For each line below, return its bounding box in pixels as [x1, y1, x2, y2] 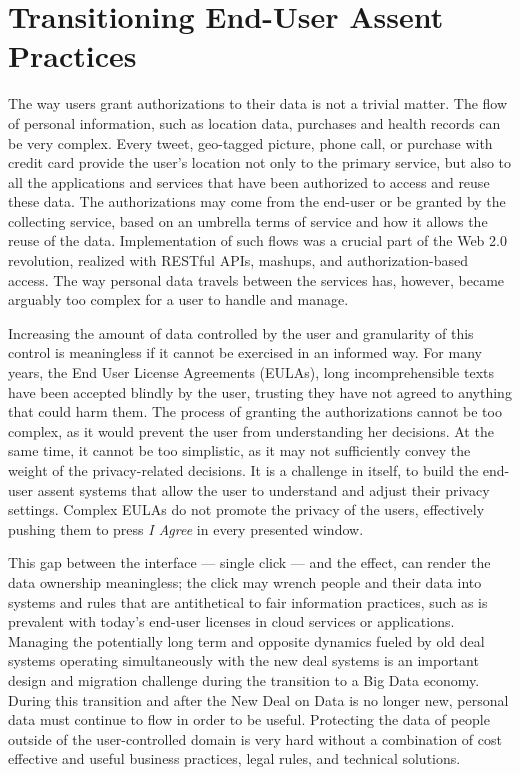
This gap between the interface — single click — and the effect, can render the [8, 552, 491, 573]
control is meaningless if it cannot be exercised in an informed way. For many [8, 342, 482, 363]
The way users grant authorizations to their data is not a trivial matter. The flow [8, 93, 508, 114]
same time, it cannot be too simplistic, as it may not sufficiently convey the [8, 440, 471, 461]
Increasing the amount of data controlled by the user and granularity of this [8, 322, 474, 343]
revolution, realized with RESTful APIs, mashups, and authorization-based [8, 250, 468, 271]
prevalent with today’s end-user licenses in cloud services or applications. [8, 611, 455, 632]
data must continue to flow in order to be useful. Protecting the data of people [8, 709, 490, 730]
